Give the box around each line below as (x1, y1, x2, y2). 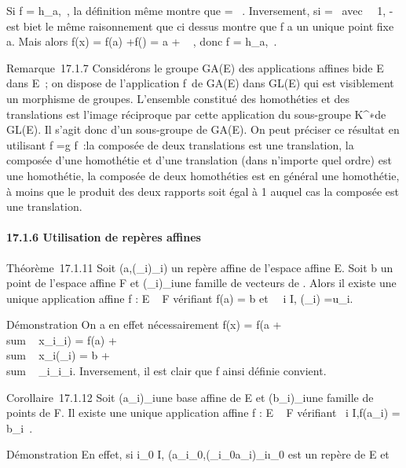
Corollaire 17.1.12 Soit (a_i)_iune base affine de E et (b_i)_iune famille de (6, 389, 374, 405)
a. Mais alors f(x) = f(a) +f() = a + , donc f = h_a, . (6, 33, 277, 50)
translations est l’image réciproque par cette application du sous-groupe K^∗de (6, 105, 386, 122)
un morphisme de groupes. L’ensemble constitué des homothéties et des (6, 90, 350, 106)
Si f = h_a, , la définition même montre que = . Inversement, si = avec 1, (6, 2, 386, 18)
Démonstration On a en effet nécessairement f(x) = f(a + (6, 316, 282, 333)
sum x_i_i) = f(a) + (6, 331, 117, 348)
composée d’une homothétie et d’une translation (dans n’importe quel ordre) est (6, 152, 392, 168)
